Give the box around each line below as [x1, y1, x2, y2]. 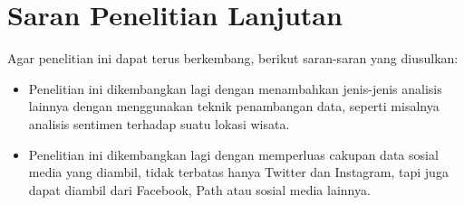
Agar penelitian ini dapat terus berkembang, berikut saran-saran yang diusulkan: [7, 49, 459, 68]
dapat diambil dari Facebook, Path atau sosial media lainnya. [28, 180, 371, 199]
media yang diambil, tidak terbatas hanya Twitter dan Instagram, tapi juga [28, 163, 449, 182]
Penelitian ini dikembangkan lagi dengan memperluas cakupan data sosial [28, 144, 439, 163]
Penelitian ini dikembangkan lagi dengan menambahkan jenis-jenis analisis [28, 79, 442, 98]
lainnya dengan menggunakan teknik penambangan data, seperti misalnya [28, 97, 440, 116]
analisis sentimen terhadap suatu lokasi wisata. [28, 114, 290, 133]
